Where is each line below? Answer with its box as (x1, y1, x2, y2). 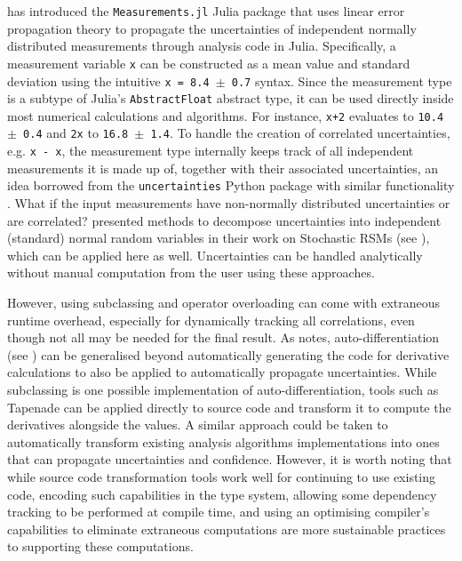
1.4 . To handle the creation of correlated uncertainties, (150, 124, 450, 142)
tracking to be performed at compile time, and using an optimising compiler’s (7, 502, 430, 521)
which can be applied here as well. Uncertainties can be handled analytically (7, 245, 423, 264)
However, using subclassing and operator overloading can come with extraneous (7, 293, 441, 311)
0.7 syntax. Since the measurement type (231, 71, 452, 90)
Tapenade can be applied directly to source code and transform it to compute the (7, 397, 451, 416)
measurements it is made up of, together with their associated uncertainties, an (7, 158, 439, 177)
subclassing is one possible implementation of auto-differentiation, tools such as (7, 380, 439, 398)
